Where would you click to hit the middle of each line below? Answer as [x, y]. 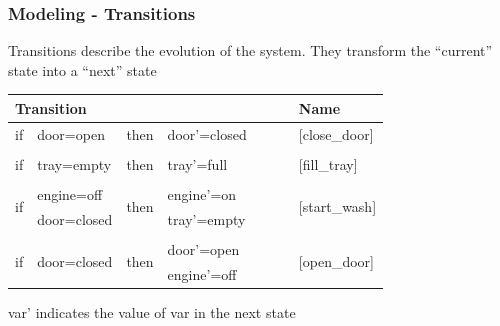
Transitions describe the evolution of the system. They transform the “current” [250, 50]
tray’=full [197, 163]
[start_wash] [337, 206]
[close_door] [336, 133]
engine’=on [202, 193]
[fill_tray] [328, 163]
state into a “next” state [82, 69]
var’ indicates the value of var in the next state [152, 311]
